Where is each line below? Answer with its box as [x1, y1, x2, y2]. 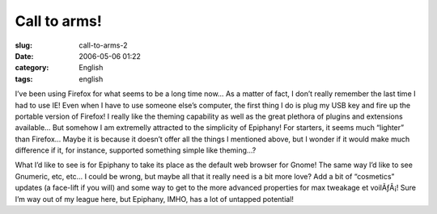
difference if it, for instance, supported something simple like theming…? [15, 145, 257, 155]
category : [15, 63, 49, 73]
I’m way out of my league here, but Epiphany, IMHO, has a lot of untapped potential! [15, 194, 295, 204]
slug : [15, 40, 32, 50]
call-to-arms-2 [78, 40, 129, 50]
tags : [15, 73, 33, 84]
